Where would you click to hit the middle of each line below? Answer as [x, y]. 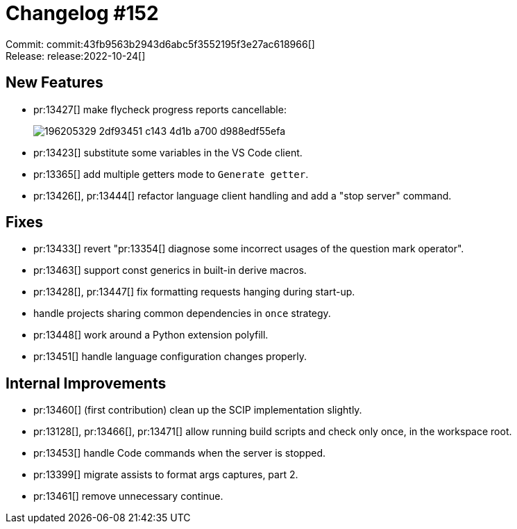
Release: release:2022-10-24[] [76, 56]
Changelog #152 [82, 13]
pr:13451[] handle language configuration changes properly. [170, 357]
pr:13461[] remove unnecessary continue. [128, 496]
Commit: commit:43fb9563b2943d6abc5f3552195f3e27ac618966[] [160, 44]
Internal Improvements [86, 383]
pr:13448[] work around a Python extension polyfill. [151, 335]
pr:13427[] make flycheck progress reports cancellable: [160, 109]
